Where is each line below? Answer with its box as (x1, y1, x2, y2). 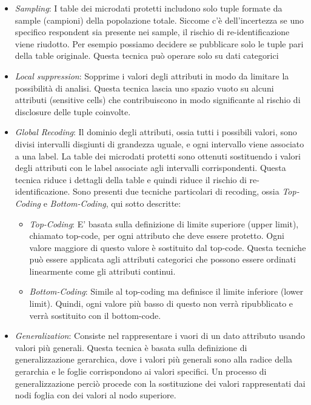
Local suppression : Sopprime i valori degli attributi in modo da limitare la (15, 69, 289, 82)
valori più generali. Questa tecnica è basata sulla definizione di (15, 341, 247, 353)
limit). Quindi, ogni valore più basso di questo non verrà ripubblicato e (29, 297, 293, 310)
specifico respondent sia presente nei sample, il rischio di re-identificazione (15, 25, 290, 38)
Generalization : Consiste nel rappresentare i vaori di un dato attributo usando (15, 329, 305, 342)
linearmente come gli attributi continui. (29, 264, 176, 277)
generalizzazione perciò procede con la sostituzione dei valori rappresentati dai (15, 377, 306, 389)
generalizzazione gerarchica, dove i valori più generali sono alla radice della (15, 353, 293, 366)
